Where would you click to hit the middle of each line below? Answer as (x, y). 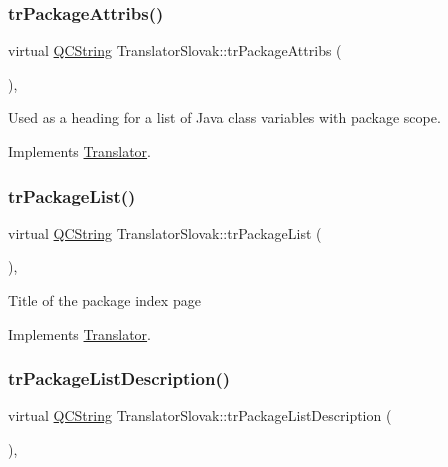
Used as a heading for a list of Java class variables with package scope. (224, 117)
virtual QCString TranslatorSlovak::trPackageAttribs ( (175, 50)
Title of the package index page (104, 300)
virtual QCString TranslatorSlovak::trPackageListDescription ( (200, 415)
